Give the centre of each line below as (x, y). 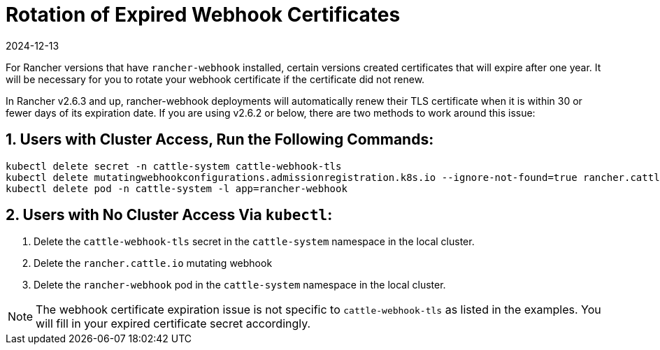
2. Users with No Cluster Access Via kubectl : (169, 215)
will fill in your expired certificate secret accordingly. (173, 324)
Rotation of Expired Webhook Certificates (203, 15)
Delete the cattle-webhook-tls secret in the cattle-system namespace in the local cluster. (254, 242)
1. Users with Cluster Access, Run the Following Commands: (220, 140)
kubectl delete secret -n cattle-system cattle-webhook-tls (174, 166)
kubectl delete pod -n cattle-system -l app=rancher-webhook (177, 188)
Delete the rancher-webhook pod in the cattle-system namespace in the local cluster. (240, 285)
